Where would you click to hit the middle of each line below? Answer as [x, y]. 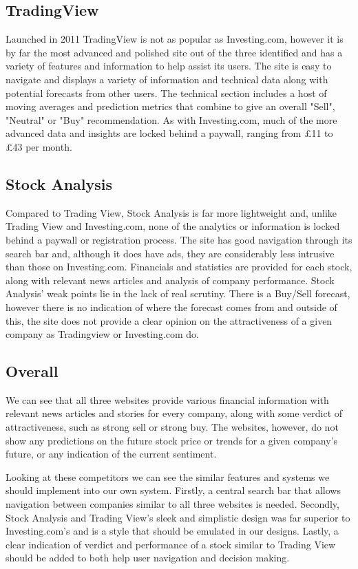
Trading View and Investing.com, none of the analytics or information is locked [173, 226]
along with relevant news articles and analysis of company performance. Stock [170, 280]
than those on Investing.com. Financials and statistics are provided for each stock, [179, 267]
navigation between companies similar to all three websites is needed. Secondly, [172, 504]
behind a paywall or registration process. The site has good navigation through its [179, 239]
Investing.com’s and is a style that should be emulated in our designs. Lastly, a [172, 531]
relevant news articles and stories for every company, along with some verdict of [174, 413]
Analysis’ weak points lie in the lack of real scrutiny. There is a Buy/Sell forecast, [178, 293]
